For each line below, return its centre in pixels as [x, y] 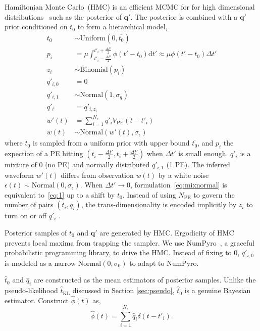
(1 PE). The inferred [198, 164]
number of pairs [29, 204]
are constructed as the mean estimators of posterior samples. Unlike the [145, 280]
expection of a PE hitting [44, 153]
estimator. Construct [37, 300]
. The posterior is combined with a [184, 16]
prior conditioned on [36, 27]
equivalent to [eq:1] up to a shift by [60, 194]
